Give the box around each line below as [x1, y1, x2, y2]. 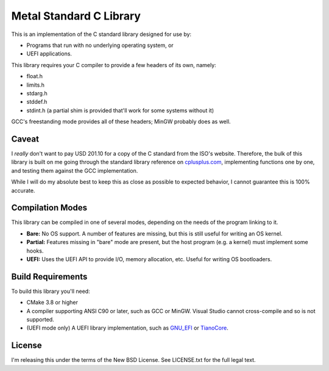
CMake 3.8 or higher [26, 299, 79, 306]
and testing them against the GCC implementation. [11, 167, 138, 174]
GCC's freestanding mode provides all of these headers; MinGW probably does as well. [11, 118, 231, 125]
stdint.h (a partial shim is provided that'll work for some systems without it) [26, 107, 214, 114]
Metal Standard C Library [11, 9, 141, 23]
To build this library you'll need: [11, 287, 91, 295]
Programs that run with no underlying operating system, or [26, 41, 174, 49]
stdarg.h [26, 89, 48, 97]
